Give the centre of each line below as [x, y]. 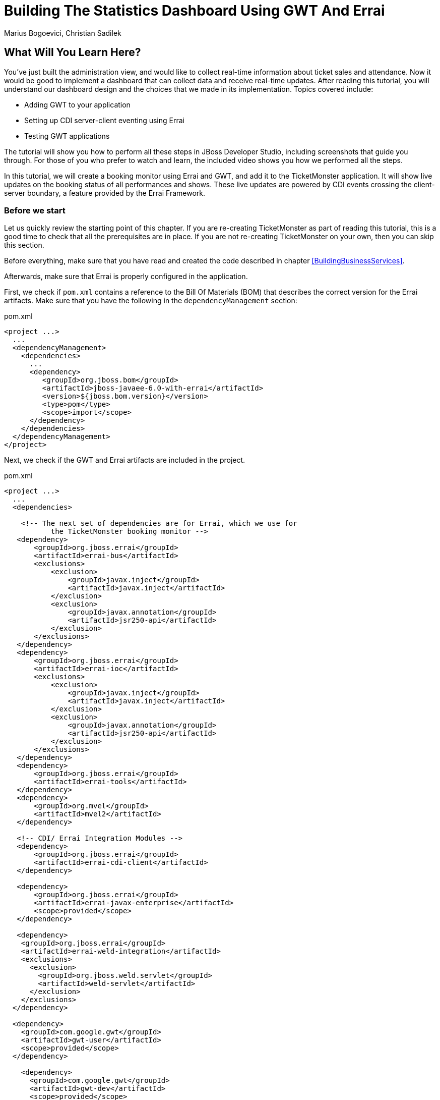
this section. [24, 245]
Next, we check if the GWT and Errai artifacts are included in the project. [125, 460]
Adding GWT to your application [77, 104]
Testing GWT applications [67, 136]
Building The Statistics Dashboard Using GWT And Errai [195, 11]
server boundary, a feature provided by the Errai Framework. [105, 193]
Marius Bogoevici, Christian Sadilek [63, 33]
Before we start [35, 210]
